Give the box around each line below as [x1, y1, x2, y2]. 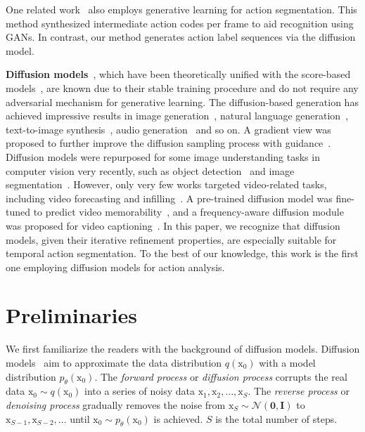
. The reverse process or [248, 384, 350, 398]
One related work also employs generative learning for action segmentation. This [6, 2, 357, 16]
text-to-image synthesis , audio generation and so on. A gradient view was [6, 122, 331, 136]
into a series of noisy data [84, 384, 196, 398]
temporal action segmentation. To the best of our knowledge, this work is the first [6, 246, 359, 261]
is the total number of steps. [215, 411, 338, 426]
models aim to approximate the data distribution [6, 355, 222, 369]
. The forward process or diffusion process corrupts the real [94, 369, 347, 384]
